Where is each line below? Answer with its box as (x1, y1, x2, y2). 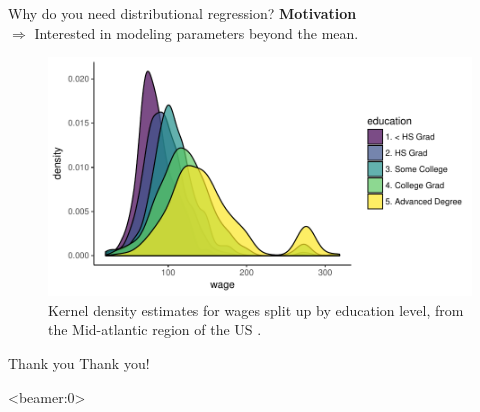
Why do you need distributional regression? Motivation (8, 3, 357, 23)
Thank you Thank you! (8, 352, 150, 373)
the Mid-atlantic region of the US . (48, 319, 262, 340)
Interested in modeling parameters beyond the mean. (34, 22, 359, 43)
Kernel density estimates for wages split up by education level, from (48, 299, 464, 320)
